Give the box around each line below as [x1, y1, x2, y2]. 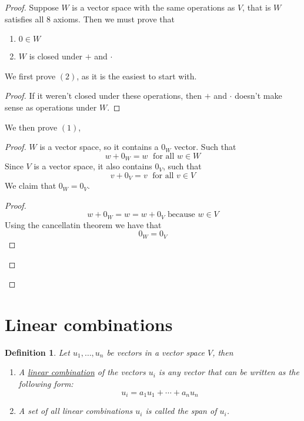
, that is [242, 1, 271, 13]
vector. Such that [173, 141, 236, 153]
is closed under [29, 50, 83, 62]
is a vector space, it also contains [34, 160, 152, 172]
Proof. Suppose [5, 1, 59, 13]
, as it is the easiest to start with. [76, 69, 197, 82]
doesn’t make [235, 89, 282, 102]
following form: [18, 377, 74, 390]
